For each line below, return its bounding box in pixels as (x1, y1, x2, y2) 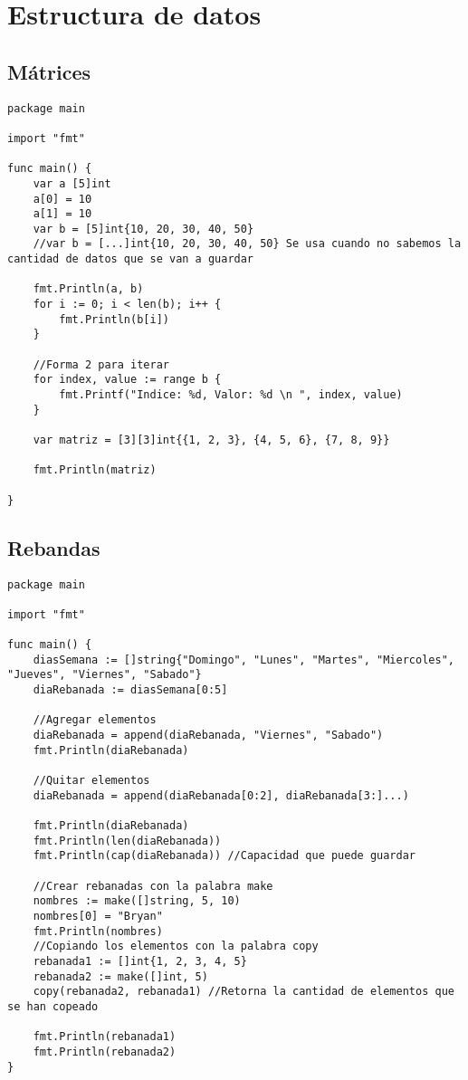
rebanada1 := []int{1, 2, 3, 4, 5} (33, 954, 247, 968)
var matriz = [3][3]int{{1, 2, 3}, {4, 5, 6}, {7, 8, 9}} (33, 434, 390, 447)
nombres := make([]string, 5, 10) (33, 894, 241, 908)
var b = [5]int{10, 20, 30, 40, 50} (33, 222, 254, 235)
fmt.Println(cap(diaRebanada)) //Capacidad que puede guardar (33, 849, 416, 863)
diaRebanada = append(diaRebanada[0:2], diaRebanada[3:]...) (33, 788, 409, 802)
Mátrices (7, 57, 91, 85)
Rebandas (7, 533, 100, 561)
